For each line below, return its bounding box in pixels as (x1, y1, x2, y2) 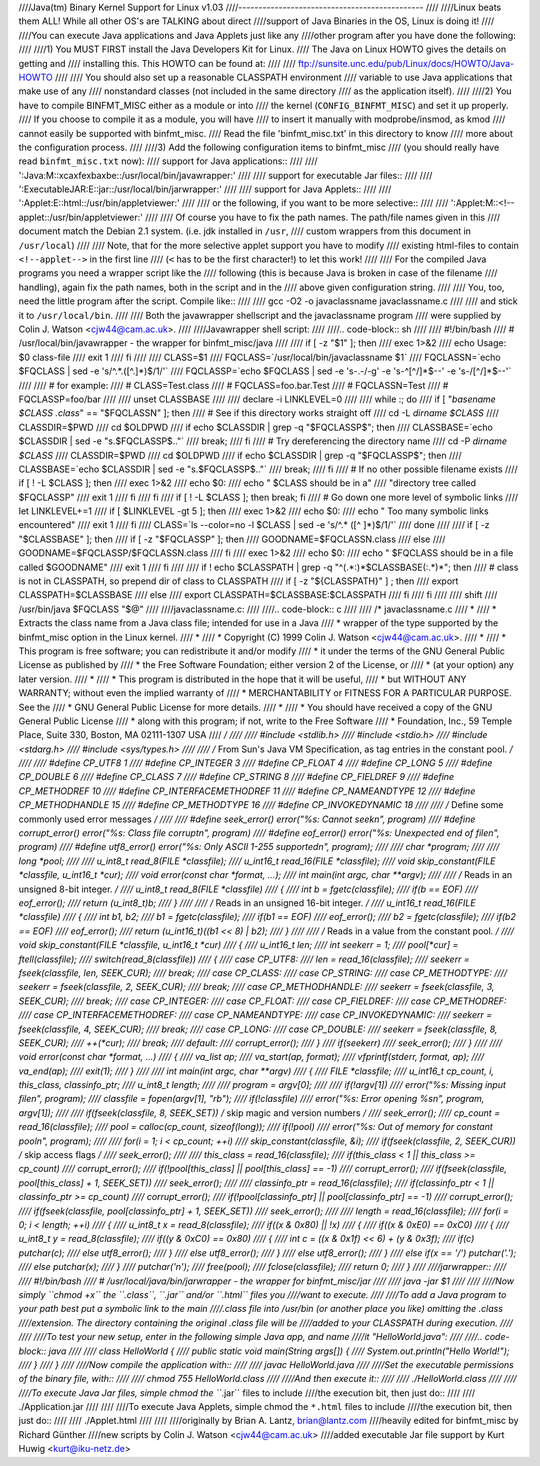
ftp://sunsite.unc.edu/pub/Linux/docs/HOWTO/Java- (297, 57, 515, 69)
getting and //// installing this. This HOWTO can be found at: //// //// (18, 57, 297, 69)
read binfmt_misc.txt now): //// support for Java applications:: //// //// (18, 155, 319, 167)
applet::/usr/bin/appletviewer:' (18, 211, 144, 223)
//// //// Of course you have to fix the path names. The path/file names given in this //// (145, 211, 501, 223)
